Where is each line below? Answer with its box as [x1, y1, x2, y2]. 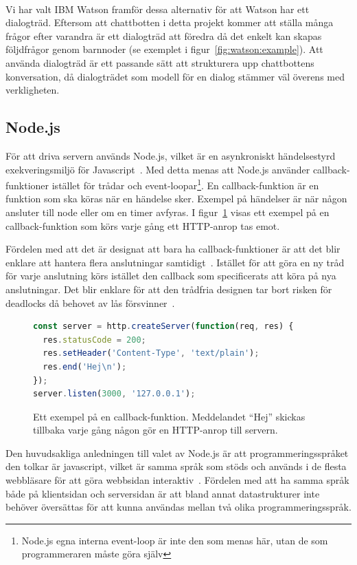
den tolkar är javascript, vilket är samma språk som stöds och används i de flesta [5, 459, 347, 473]
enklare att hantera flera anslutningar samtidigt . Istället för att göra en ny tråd [5, 255, 345, 269]
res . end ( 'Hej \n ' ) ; [43, 361, 127, 372]
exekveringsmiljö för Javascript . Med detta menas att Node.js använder [5, 162, 310, 176]
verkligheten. [5, 83, 60, 97]
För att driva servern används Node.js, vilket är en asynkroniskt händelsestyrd [5, 148, 336, 162]
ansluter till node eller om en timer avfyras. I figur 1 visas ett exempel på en [5, 204, 330, 219]
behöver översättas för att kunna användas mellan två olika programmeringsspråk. [5, 500, 352, 514]
